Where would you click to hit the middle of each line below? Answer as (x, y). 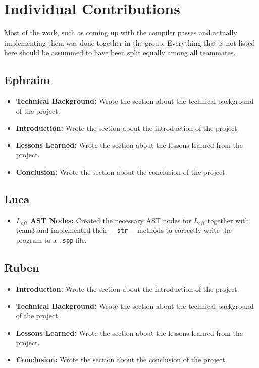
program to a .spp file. (51, 240)
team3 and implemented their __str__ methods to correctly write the (124, 230)
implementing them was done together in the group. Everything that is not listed (130, 42)
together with (228, 220)
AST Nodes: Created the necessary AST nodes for (111, 220)
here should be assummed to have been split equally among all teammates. (120, 52)
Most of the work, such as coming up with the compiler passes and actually (121, 33)
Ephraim (27, 80)
